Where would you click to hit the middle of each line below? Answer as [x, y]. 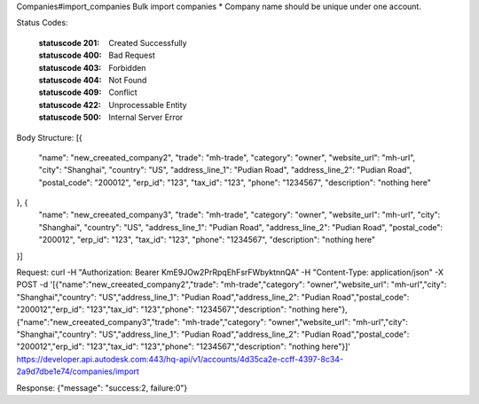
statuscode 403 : [70, 67]
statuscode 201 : [69, 43]
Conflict [123, 92]
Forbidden [127, 67]
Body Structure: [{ [50, 137]
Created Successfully [148, 43]
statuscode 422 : [70, 105]
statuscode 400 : [70, 55]
